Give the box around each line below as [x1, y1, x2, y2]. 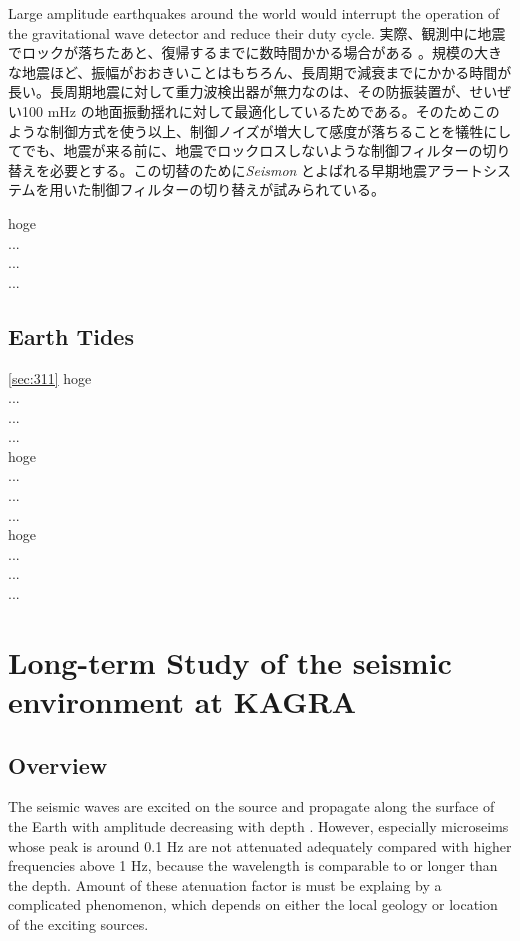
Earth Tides [8, 320, 134, 351]
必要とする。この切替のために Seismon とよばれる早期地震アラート [49, 159, 484, 180]
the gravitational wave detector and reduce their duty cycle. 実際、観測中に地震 [8, 22, 506, 43]
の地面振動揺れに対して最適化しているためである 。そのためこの [80, 100, 500, 121]
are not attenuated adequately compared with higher [188, 835, 512, 856]
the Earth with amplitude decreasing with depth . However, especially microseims [8, 816, 509, 836]
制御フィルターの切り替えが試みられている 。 [91, 179, 385, 200]
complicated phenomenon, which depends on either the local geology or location [8, 894, 498, 915]
